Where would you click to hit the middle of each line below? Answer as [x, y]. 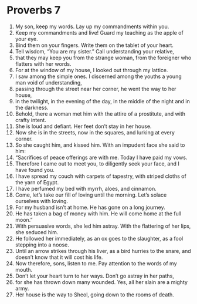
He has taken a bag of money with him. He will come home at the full [98, 213]
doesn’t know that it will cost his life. [59, 257]
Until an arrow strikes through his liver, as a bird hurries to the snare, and [103, 251]
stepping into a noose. [42, 245]
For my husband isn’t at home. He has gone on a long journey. [90, 207]
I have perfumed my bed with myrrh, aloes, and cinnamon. [86, 188]
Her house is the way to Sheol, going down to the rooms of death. [95, 295]
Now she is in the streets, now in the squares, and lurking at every [95, 132]
